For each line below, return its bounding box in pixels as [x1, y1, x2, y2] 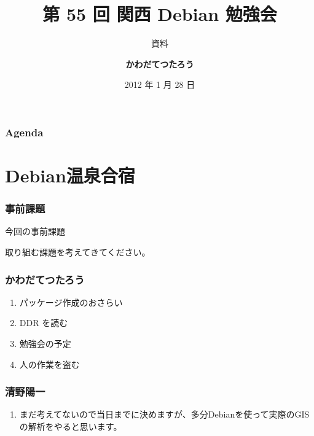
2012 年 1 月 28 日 [124, 78, 195, 91]
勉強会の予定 [19, 337, 71, 350]
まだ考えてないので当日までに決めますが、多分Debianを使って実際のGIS [19, 408, 310, 421]
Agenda [5, 124, 44, 139]
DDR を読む [19, 316, 68, 329]
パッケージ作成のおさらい [19, 295, 123, 308]
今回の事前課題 [5, 225, 65, 238]
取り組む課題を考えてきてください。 [5, 246, 151, 259]
